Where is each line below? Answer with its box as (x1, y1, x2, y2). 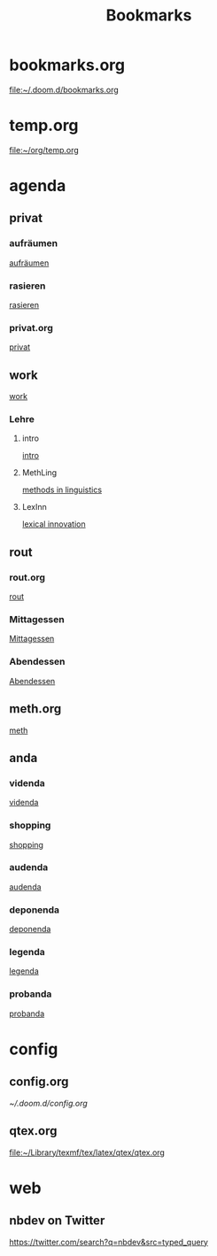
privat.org (9, 321, 53, 334)
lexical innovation (21, 519, 86, 529)
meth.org (9, 701, 62, 717)
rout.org (9, 571, 46, 583)
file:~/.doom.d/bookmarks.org (9, 84, 120, 95)
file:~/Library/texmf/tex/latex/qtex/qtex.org (9, 1147, 166, 1158)
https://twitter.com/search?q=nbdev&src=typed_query (9, 1237, 208, 1247)
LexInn (21, 502, 47, 512)
